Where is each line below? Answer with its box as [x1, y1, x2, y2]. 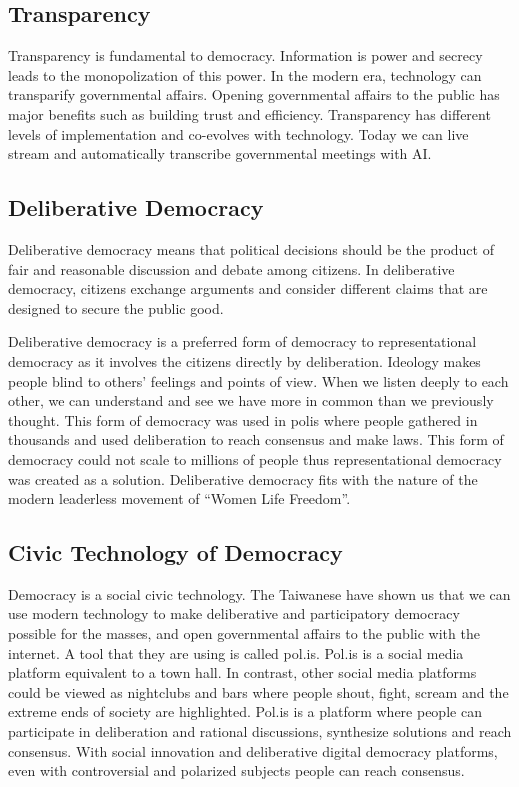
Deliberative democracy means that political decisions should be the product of [8, 238, 494, 259]
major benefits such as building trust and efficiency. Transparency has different [8, 103, 491, 124]
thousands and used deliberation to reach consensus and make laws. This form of [8, 429, 504, 450]
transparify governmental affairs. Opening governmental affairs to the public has [8, 84, 500, 105]
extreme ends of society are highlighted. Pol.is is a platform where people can [8, 701, 482, 722]
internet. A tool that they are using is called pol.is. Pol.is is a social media [8, 642, 464, 663]
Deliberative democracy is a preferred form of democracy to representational [8, 331, 477, 352]
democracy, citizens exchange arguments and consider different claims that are [8, 278, 488, 299]
